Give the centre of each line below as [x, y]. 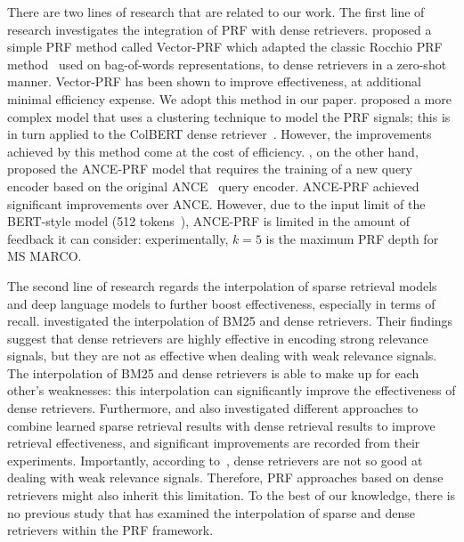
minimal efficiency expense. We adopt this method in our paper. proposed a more [229, 98]
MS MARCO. [45, 256]
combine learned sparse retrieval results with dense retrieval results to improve [221, 425]
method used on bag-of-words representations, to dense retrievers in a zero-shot [227, 64]
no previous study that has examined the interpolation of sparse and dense [211, 512]
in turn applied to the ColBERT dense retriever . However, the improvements [220, 134]
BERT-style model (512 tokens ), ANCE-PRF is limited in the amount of [208, 221]
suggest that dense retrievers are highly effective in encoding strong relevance [218, 338]
